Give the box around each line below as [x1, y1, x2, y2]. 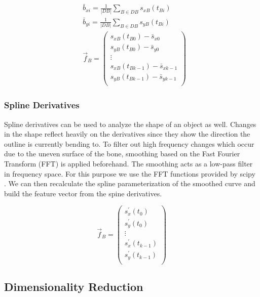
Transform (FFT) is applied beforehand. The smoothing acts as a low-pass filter [4, 158, 253, 168]
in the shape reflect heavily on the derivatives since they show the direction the [4, 129, 250, 139]
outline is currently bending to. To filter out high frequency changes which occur [4, 138, 254, 149]
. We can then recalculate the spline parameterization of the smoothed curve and [4, 178, 255, 189]
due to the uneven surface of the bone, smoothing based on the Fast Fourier [4, 148, 240, 159]
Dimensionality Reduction [4, 279, 143, 294]
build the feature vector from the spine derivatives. [4, 188, 162, 198]
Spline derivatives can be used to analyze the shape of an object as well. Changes [4, 118, 256, 129]
